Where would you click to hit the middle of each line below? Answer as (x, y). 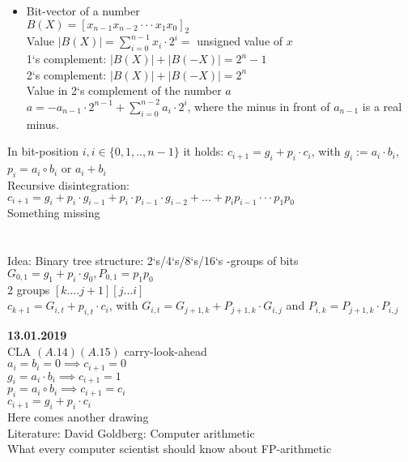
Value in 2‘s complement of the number (124, 90)
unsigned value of (240, 41)
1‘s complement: (66, 59)
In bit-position (43, 151)
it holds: (204, 151)
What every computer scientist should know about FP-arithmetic (170, 449)
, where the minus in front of (259, 106)
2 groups (29, 289)
